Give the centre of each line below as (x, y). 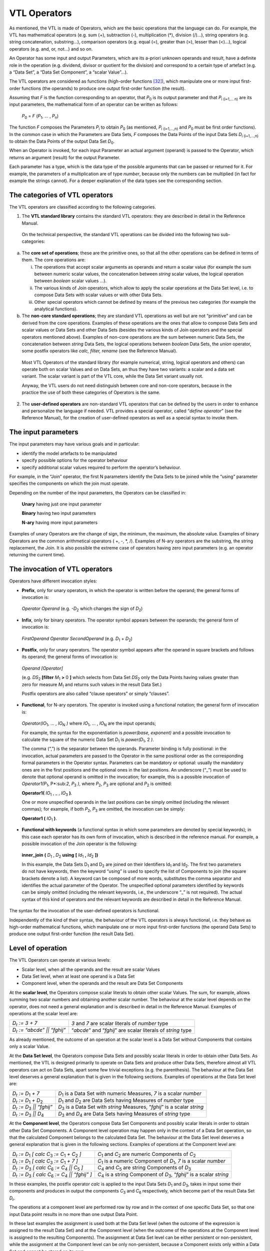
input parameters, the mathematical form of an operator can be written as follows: (94, 105)
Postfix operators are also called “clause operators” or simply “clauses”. (96, 694)
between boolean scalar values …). (70, 281)
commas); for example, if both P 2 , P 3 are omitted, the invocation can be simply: (103, 810)
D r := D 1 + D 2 (27, 1100)
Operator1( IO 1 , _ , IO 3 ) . (47, 793)
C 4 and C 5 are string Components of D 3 (144, 1168)
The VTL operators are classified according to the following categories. (82, 207)
